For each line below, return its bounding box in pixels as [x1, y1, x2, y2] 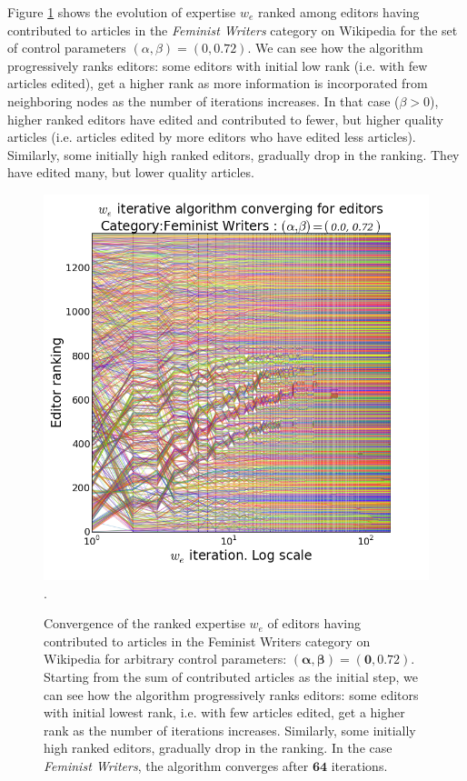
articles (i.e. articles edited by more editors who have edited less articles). [7, 127, 416, 146]
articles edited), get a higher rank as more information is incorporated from [7, 74, 428, 93]
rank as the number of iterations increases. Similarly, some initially [44, 720, 416, 739]
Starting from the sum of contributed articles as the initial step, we [44, 666, 418, 686]
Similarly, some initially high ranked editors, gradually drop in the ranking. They [7, 145, 460, 164]
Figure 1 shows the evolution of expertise [7, 3, 236, 21]
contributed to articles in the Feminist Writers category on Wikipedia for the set [7, 20, 458, 39]
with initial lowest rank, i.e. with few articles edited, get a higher [44, 703, 405, 722]
